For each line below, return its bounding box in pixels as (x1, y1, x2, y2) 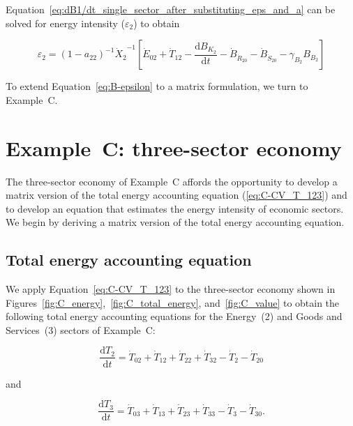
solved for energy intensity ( (6, 15, 125, 30)
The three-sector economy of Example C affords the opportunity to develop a (6, 174, 338, 188)
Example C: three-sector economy (6, 133, 342, 162)
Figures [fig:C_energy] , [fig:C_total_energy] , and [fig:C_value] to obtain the (6, 295, 340, 310)
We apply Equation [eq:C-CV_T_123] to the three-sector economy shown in (6, 282, 336, 296)
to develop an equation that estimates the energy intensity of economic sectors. (6, 201, 344, 215)
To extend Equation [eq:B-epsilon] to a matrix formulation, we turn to (6, 79, 308, 93)
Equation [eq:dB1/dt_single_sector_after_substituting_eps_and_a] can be (6, 2, 336, 16)
